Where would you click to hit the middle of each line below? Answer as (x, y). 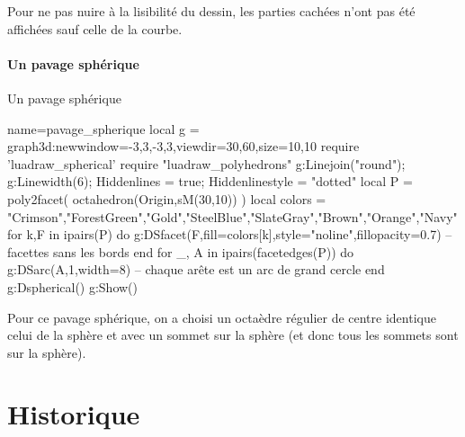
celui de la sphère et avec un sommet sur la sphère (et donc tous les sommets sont (233, 335)
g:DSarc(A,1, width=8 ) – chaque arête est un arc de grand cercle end (196, 269)
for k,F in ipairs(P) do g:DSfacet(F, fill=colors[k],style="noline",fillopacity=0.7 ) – (230, 234)
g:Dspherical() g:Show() (72, 286)
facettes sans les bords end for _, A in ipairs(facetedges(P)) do (181, 251)
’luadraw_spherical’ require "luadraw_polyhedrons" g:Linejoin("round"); (206, 163)
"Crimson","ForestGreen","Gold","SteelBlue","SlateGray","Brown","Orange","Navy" (232, 216)
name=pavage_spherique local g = (103, 128)
